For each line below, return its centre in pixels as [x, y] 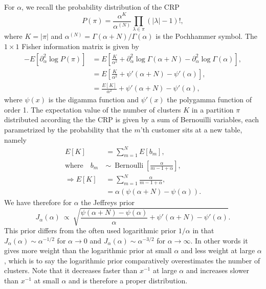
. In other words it [219, 240]
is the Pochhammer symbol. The [207, 36]
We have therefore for [38, 202]
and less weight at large [218, 250]
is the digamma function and [94, 99]
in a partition [213, 109]
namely [15, 139]
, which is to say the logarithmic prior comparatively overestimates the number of [132, 260]
